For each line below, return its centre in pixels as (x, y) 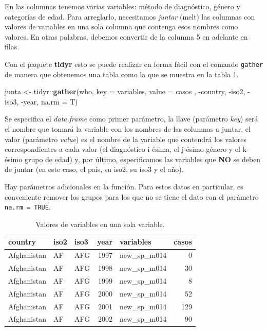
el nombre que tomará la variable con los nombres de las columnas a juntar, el (128, 129)
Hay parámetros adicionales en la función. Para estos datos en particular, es (124, 186)
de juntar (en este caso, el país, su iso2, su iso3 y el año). (94, 169)
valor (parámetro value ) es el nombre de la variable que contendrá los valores (126, 139)
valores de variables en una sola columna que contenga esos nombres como (121, 27)
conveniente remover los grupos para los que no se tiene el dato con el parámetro (132, 196)
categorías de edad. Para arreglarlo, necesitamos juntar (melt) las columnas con (130, 16)
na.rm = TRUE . (28, 207)
